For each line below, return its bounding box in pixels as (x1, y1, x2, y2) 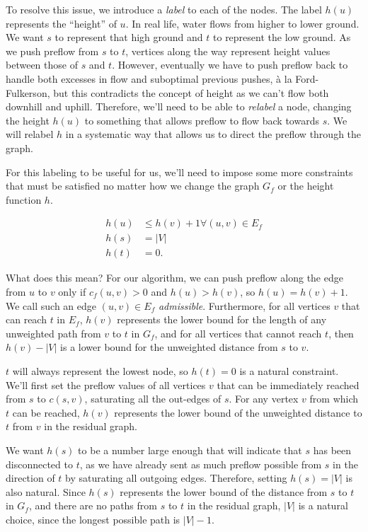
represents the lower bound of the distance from (120, 484, 328, 499)
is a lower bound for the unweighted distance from (60, 340, 278, 354)
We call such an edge (6, 298, 97, 313)
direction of (6, 470, 55, 485)
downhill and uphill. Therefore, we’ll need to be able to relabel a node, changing (6, 99, 352, 114)
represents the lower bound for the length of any (117, 312, 327, 327)
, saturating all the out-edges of (84, 391, 222, 406)
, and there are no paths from (28, 498, 157, 513)
